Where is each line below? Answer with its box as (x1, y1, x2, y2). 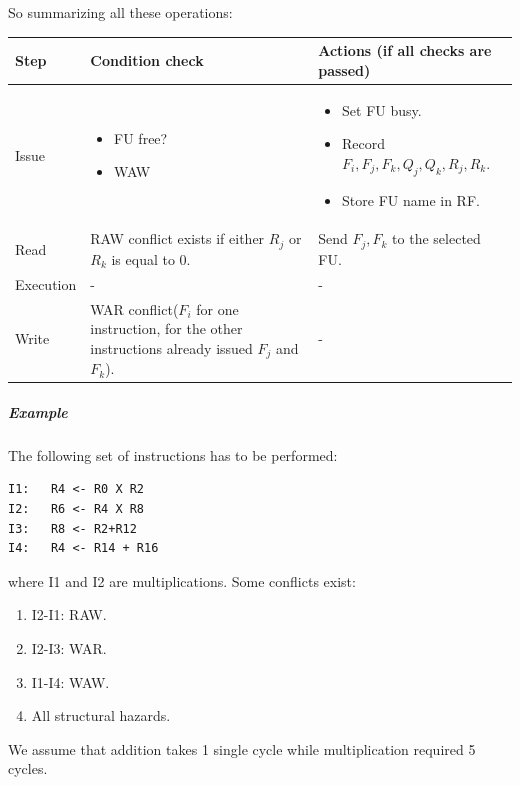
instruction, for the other (90, 318, 243, 339)
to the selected (392, 228, 481, 249)
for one (196, 298, 239, 319)
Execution (15, 273, 77, 294)
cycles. (8, 758, 48, 779)
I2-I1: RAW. (31, 604, 107, 625)
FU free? (114, 127, 168, 148)
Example (8, 401, 68, 422)
